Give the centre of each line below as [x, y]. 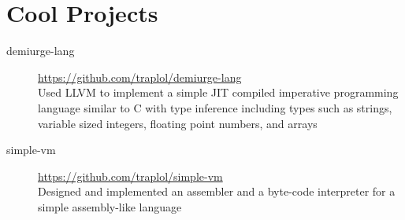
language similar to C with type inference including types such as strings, [215, 107]
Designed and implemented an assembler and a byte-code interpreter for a [217, 191]
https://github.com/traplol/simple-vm [130, 176]
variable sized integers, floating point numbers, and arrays [178, 123]
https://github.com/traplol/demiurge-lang [140, 77]
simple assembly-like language [110, 206]
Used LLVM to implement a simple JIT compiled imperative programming [218, 92]
